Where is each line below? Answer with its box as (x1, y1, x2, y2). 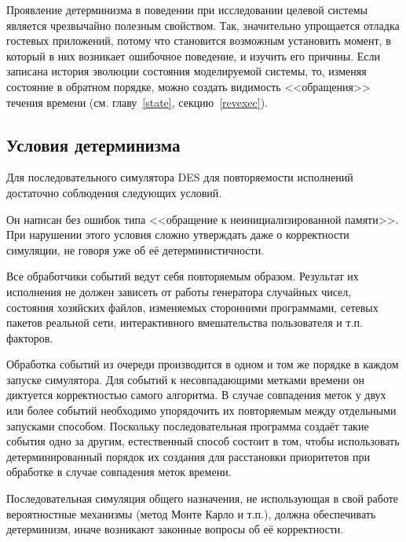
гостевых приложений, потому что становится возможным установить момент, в (6, 32, 391, 49)
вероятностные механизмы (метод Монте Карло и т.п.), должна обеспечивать (6, 505, 376, 522)
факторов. (6, 329, 53, 346)
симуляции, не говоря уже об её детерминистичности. (6, 241, 265, 258)
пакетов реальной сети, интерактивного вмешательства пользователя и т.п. (6, 314, 363, 331)
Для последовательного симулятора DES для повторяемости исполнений (6, 169, 353, 185)
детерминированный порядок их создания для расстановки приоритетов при (6, 448, 370, 464)
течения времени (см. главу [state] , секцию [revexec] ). (6, 93, 269, 110)
